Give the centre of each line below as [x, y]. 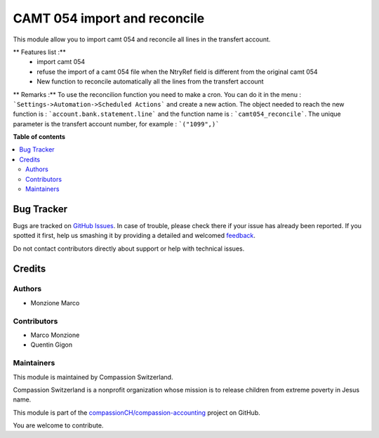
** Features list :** [39, 52]
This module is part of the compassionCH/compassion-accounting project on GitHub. [137, 412]
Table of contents [39, 137]
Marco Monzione [55, 335]
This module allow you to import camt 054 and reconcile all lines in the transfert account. [142, 39]
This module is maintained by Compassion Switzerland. [93, 377]
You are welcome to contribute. [58, 425]
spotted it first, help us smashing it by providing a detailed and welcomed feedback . [134, 236]
